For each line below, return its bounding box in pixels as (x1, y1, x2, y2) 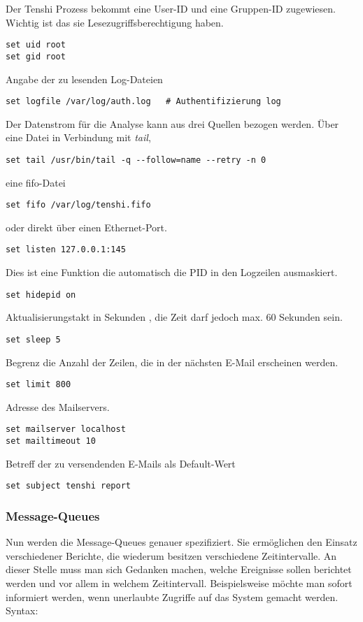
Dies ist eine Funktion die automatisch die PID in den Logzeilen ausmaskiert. (6, 265, 338, 280)
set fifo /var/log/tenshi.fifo (6, 200, 151, 210)
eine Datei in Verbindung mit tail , (6, 130, 151, 145)
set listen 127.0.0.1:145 (6, 245, 126, 255)
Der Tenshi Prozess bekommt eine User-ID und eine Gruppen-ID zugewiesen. (6, 1, 336, 15)
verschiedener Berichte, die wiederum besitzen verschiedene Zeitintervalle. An (6, 548, 337, 563)
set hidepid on (6, 289, 76, 300)
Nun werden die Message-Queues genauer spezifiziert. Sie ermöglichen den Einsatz (6, 535, 357, 549)
